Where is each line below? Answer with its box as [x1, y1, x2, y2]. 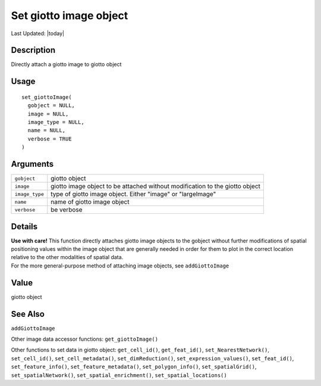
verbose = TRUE [27, 135, 72, 142]
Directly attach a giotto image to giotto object [11, 61, 122, 68]
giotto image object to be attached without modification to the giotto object [51, 182, 261, 191]
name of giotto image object [51, 198, 130, 206]
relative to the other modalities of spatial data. [11, 254, 124, 261]
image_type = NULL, [27, 119, 84, 126]
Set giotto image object [11, 9, 128, 22]
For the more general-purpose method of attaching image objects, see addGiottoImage [11, 262, 229, 269]
